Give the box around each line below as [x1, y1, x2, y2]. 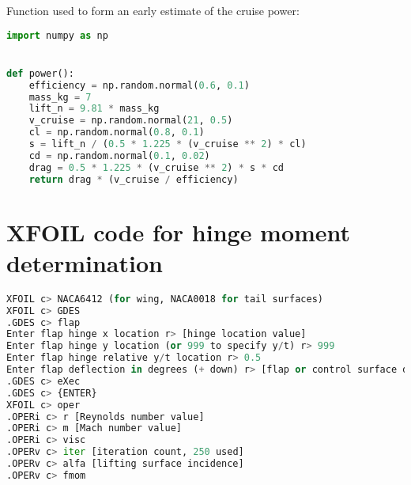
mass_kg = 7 [28, 91, 92, 103]
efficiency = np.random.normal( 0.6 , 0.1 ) [28, 79, 250, 91]
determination [6, 246, 163, 278]
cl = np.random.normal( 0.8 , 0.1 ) [28, 127, 205, 138]
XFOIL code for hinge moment [6, 215, 351, 248]
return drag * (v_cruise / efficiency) [28, 173, 239, 185]
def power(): [6, 67, 74, 79]
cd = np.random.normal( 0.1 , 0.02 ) [28, 150, 210, 161]
